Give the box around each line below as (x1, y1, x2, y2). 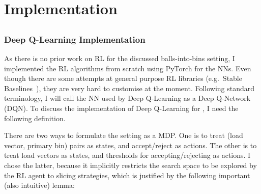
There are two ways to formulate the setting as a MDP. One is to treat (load (4, 130, 243, 141)
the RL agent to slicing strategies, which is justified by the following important (4, 170, 250, 180)
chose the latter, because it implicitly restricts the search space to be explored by (4, 160, 257, 170)
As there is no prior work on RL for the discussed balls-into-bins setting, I (4, 53, 235, 64)
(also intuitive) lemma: (4, 180, 75, 190)
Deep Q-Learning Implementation (4, 33, 146, 45)
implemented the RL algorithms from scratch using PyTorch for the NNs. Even (4, 63, 251, 73)
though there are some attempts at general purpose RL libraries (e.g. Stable (4, 73, 242, 84)
